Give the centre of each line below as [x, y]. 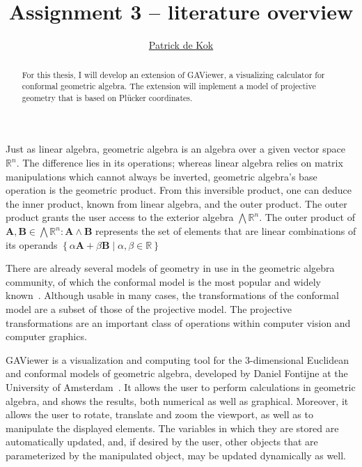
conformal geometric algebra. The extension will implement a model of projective [169, 86]
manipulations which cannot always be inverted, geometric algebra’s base [162, 176]
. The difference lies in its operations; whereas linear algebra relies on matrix [180, 163]
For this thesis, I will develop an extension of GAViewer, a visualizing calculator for [173, 74]
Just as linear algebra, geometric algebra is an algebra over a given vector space [175, 149]
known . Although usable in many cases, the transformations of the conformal [172, 295]
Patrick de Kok [181, 45]
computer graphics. [46, 336]
